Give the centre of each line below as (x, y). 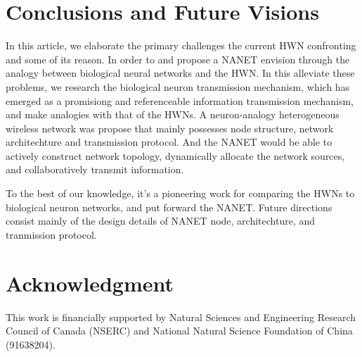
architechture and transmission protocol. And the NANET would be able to (169, 142)
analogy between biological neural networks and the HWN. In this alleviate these (180, 73)
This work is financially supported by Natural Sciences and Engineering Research (181, 317)
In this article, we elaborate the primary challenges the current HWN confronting (181, 45)
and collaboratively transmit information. (95, 169)
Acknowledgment (90, 283)
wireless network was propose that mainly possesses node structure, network (170, 128)
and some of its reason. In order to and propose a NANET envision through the (178, 59)
